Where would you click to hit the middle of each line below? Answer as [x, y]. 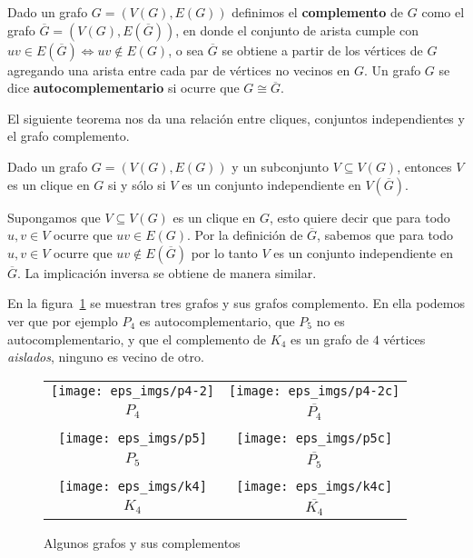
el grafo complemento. [69, 136]
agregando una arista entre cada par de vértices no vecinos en [179, 70]
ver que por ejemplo [63, 320]
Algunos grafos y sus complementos [142, 543]
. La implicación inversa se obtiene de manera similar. [167, 272]
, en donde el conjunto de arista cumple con [297, 30]
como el [443, 12]
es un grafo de [330, 339]
